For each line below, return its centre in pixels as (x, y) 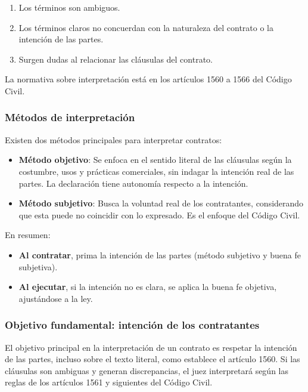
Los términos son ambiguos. (69, 7)
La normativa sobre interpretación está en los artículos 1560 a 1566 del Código (148, 79)
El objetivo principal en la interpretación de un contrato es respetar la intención (151, 347)
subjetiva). (38, 266)
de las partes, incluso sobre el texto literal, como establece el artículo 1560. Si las (153, 359)
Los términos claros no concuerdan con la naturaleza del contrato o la (146, 27)
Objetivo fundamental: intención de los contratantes (132, 325)
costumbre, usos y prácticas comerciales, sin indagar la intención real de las (156, 171)
